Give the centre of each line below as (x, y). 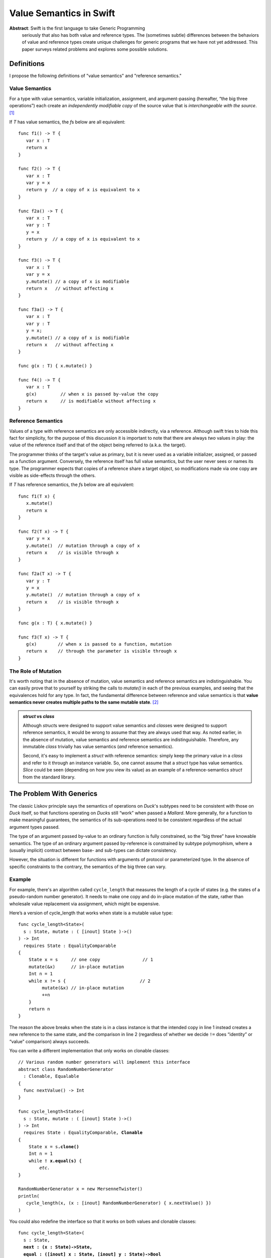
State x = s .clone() (54, 1147)
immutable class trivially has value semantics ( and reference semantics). (98, 747)
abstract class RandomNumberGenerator (66, 1069)
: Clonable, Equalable (51, 1076)
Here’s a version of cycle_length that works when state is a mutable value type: (91, 913)
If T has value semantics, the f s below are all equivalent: (67, 122)
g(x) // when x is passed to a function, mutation (99, 644)
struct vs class (39, 716)
